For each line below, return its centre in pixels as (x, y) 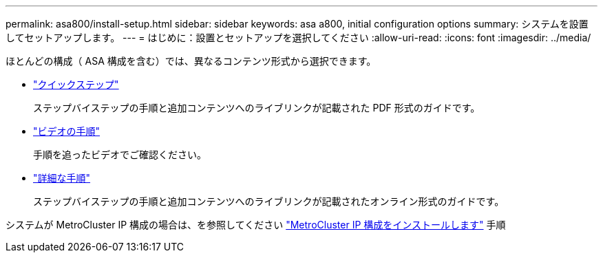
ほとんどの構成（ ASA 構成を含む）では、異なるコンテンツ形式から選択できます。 (191, 61)
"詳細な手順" (62, 178)
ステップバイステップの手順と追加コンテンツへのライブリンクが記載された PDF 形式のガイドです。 (257, 108)
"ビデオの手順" (67, 131)
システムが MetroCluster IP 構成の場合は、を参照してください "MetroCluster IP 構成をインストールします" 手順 (256, 225)
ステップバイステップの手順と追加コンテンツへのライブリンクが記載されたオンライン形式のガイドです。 (269, 201)
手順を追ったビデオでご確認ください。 (120, 154)
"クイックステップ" (76, 84)
